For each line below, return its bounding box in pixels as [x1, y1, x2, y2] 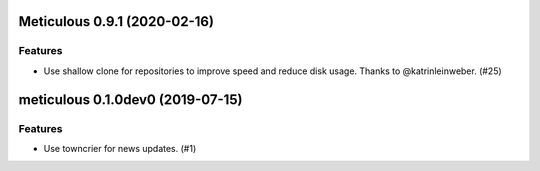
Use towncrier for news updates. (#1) [43, 142, 197, 154]
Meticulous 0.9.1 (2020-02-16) [18, 13, 215, 30]
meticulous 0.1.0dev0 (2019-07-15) [18, 91, 243, 108]
